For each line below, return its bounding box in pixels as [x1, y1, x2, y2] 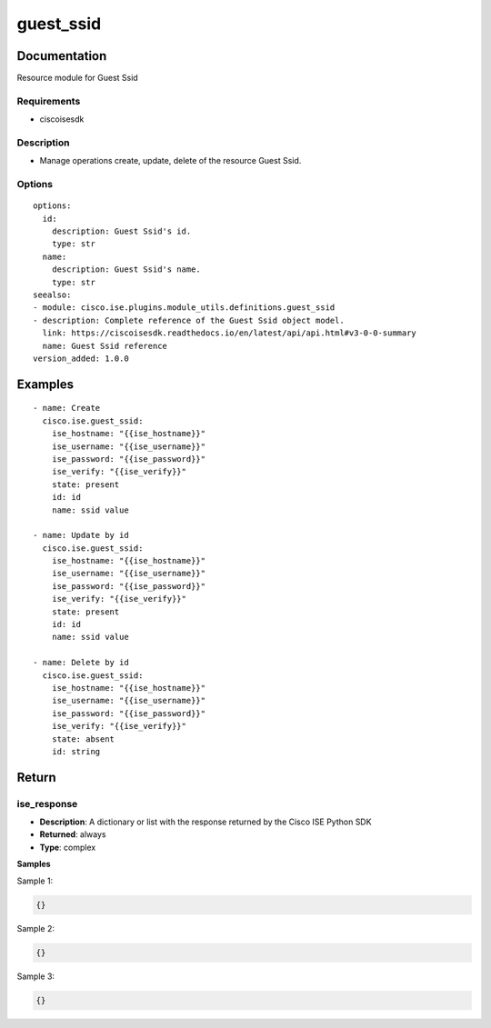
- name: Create [33, 403, 101, 414]
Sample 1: [16, 875, 54, 886]
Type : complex [39, 842, 96, 853]
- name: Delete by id [33, 657, 129, 668]
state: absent [51, 734, 115, 744]
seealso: [33, 290, 72, 300]
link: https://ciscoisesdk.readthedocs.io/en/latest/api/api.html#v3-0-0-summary [42, 328, 417, 338]
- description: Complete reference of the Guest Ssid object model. [33, 314, 345, 325]
